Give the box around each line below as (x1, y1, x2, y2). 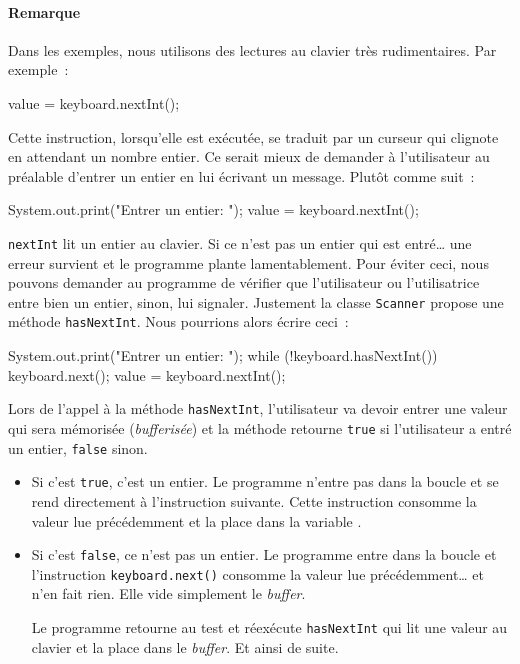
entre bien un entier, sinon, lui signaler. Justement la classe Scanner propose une (8, 291, 504, 312)
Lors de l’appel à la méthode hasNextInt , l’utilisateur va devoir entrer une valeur (8, 398, 508, 419)
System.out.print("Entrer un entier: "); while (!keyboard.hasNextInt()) (8, 345, 438, 366)
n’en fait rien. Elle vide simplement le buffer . (31, 583, 306, 604)
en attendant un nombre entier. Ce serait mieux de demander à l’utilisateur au (8, 146, 490, 167)
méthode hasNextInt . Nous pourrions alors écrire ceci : (8, 311, 349, 332)
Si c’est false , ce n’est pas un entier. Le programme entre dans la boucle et (31, 544, 497, 565)
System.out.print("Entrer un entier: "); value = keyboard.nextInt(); (8, 199, 419, 220)
